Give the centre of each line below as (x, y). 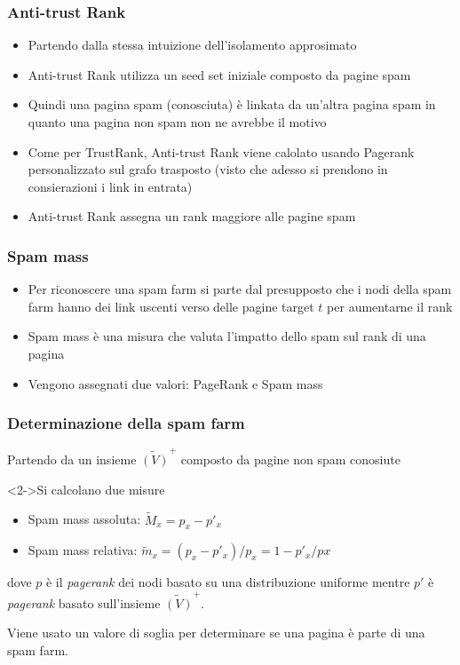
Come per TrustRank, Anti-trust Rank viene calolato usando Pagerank (221, 151)
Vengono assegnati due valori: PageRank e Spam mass (175, 383)
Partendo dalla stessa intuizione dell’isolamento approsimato (192, 45)
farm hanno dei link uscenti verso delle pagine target (171, 306)
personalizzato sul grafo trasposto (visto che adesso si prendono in (208, 169)
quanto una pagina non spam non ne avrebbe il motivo (177, 122)
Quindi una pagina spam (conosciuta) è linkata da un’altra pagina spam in (232, 104)
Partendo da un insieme (72, 459)
